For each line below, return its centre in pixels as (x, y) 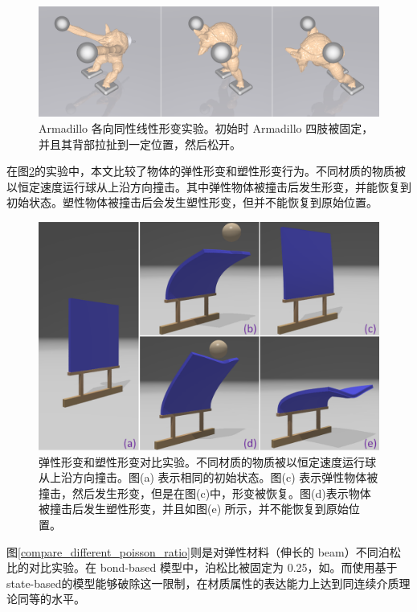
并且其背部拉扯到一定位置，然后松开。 (140, 144)
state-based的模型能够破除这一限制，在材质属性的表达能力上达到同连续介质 (203, 583)
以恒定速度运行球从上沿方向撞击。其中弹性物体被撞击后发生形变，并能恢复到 (209, 186)
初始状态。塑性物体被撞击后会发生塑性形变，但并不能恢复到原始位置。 (192, 202)
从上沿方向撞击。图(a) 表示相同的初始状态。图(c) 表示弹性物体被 (208, 477)
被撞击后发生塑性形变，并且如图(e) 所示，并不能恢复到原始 (194, 509)
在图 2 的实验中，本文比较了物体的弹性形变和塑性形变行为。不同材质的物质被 (206, 171)
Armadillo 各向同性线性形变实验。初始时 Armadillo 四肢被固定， (206, 128)
